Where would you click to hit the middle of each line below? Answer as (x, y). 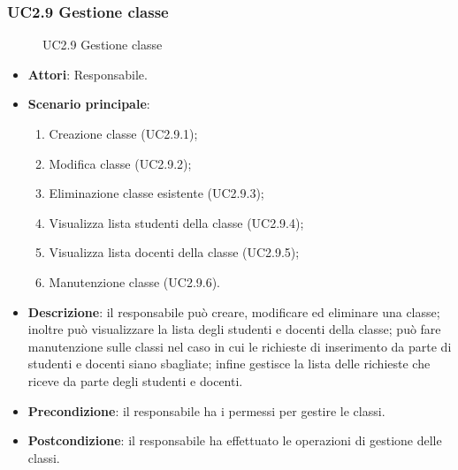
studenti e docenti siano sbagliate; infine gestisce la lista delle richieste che (229, 364)
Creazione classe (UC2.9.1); (123, 133)
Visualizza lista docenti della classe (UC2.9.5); (174, 252)
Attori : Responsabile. (88, 74)
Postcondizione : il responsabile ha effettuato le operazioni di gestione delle (235, 440)
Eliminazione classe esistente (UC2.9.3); (156, 193)
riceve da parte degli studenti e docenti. (135, 380)
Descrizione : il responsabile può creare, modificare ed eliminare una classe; (234, 311)
